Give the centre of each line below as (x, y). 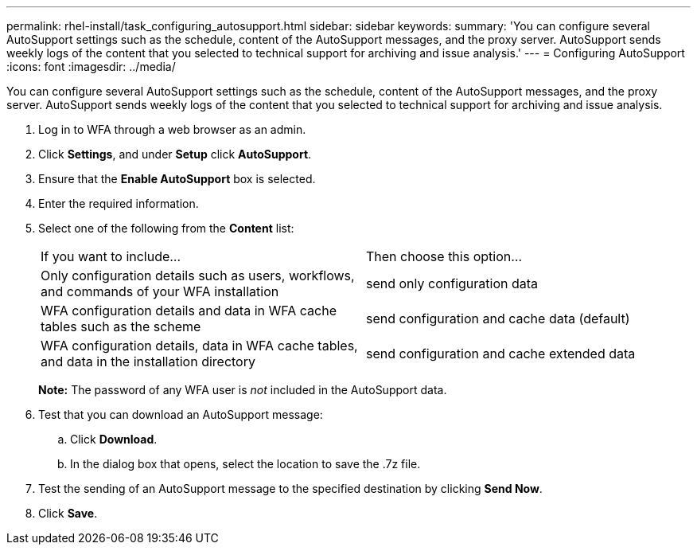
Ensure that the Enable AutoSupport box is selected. (177, 179)
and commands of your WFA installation (160, 291)
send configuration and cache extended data (501, 354)
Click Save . (68, 513)
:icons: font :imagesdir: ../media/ (91, 66)
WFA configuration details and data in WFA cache (189, 311)
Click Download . (114, 439)
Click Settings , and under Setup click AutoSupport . (175, 154)
